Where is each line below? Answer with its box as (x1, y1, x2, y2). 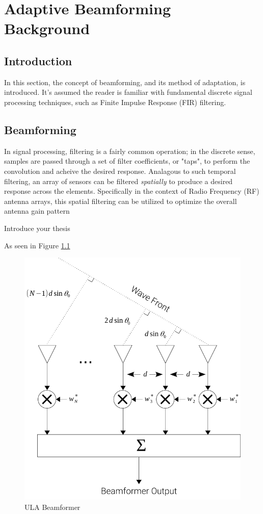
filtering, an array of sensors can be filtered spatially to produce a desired (4, 175, 233, 186)
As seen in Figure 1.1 (4, 240, 70, 250)
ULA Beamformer (24, 501, 81, 512)
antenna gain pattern (4, 205, 70, 216)
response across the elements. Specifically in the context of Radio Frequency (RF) (4, 186, 259, 196)
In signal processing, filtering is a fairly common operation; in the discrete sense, (4, 145, 255, 156)
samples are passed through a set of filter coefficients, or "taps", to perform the (4, 156, 250, 166)
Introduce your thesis (4, 222, 70, 233)
